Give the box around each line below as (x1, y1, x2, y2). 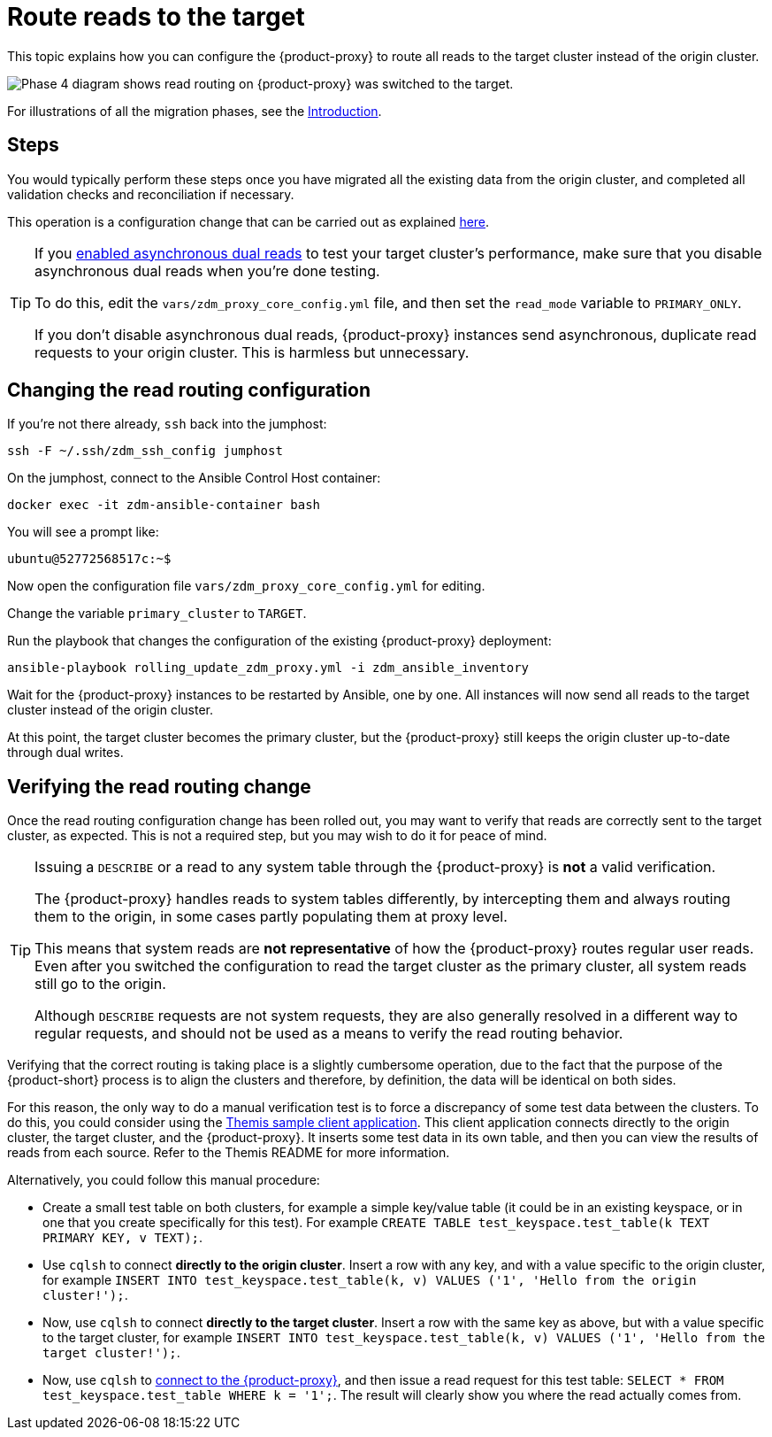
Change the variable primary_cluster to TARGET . (7, 606, 307, 622)
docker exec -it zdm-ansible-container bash (7, 498, 321, 513)
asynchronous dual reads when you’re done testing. (34, 261, 380, 280)
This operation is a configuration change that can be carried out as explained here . (7, 213, 490, 229)
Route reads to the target (7, 2, 305, 32)
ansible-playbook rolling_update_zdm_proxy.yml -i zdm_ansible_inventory (7, 661, 530, 676)
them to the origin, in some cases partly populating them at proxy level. (34, 908, 508, 926)
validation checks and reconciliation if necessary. (7, 186, 294, 202)
